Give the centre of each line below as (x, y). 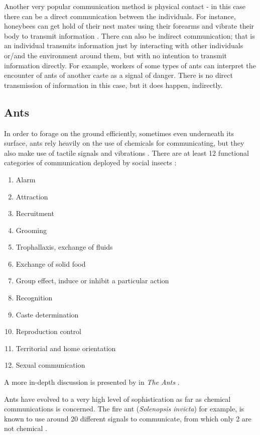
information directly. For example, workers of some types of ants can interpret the (130, 65)
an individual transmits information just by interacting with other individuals (124, 45)
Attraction (32, 196)
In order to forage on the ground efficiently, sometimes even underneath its (119, 133)
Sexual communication (50, 365)
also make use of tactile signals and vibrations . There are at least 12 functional (126, 152)
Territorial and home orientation (66, 348)
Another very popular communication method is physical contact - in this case (125, 6)
